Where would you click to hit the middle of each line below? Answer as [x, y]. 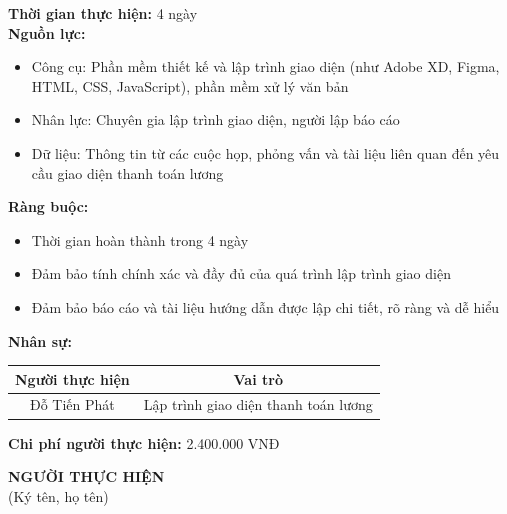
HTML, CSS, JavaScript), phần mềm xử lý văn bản [190, 85]
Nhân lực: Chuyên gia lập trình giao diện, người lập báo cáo [215, 119]
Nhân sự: [40, 340]
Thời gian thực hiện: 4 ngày [103, 13]
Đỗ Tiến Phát [72, 404]
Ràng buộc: [48, 206]
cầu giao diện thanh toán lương [127, 172]
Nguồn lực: [47, 32]
